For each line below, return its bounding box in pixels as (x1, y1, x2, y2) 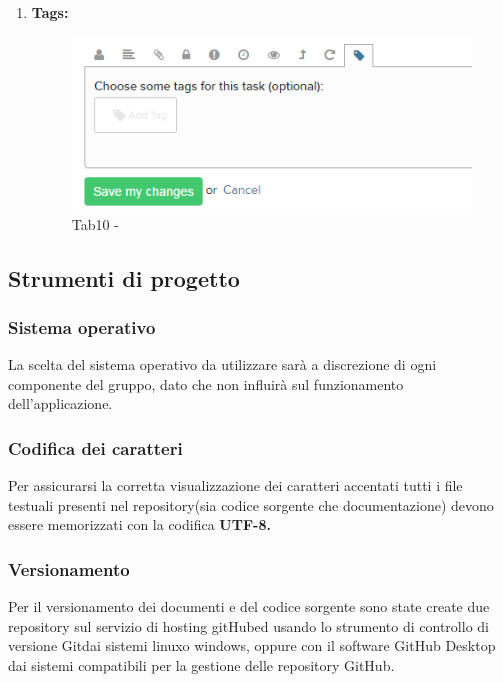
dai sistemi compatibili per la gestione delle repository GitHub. (8, 654, 395, 675)
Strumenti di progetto (8, 262, 240, 293)
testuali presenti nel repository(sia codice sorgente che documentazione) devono (8, 494, 494, 515)
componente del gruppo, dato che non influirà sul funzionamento (8, 373, 404, 394)
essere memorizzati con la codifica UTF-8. (8, 514, 271, 535)
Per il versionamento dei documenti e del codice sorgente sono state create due (8, 596, 490, 617)
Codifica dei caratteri (8, 435, 183, 460)
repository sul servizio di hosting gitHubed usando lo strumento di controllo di (8, 615, 489, 636)
